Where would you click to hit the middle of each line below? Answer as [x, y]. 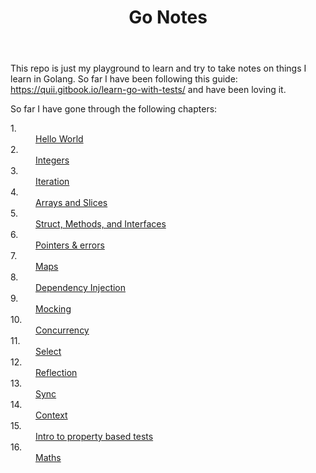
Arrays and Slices [71, 203]
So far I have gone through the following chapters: [114, 109]
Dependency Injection [81, 288]
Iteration [52, 182]
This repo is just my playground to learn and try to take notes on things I [158, 68]
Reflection [56, 373]
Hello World [59, 139]
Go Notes [168, 17]
